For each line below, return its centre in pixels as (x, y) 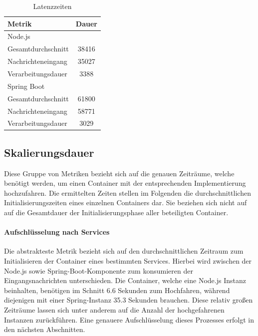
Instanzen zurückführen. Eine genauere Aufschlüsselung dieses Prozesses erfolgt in (129, 319)
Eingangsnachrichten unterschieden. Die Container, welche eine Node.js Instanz (125, 280)
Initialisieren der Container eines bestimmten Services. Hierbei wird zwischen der (128, 261)
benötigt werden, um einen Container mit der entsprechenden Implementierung (125, 183)
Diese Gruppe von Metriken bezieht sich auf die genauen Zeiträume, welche (119, 173)
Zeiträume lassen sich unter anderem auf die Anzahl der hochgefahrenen (114, 309)
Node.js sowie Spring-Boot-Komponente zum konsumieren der (99, 270)
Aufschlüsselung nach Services (57, 232)
